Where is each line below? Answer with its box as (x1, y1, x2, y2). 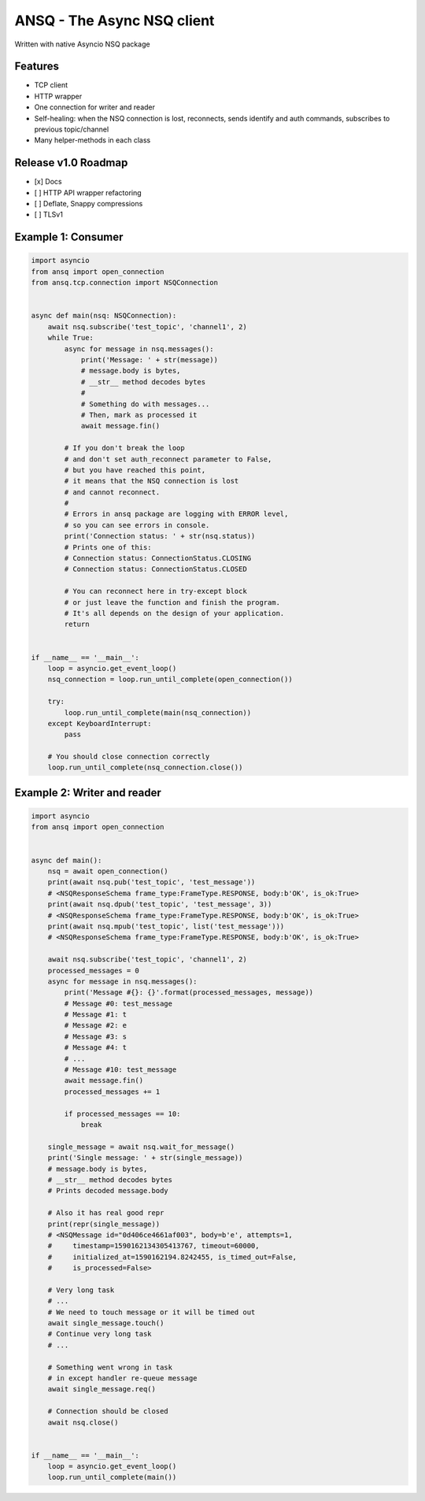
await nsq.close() (47, 1418, 119, 1427)
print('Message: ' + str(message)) (80, 355, 218, 364)
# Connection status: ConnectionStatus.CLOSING (64, 554, 252, 563)
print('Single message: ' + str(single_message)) (47, 1154, 243, 1162)
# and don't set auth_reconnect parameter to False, (64, 454, 272, 464)
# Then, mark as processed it (80, 410, 198, 419)
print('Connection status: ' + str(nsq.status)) (64, 532, 256, 541)
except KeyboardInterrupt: (47, 719, 153, 728)
